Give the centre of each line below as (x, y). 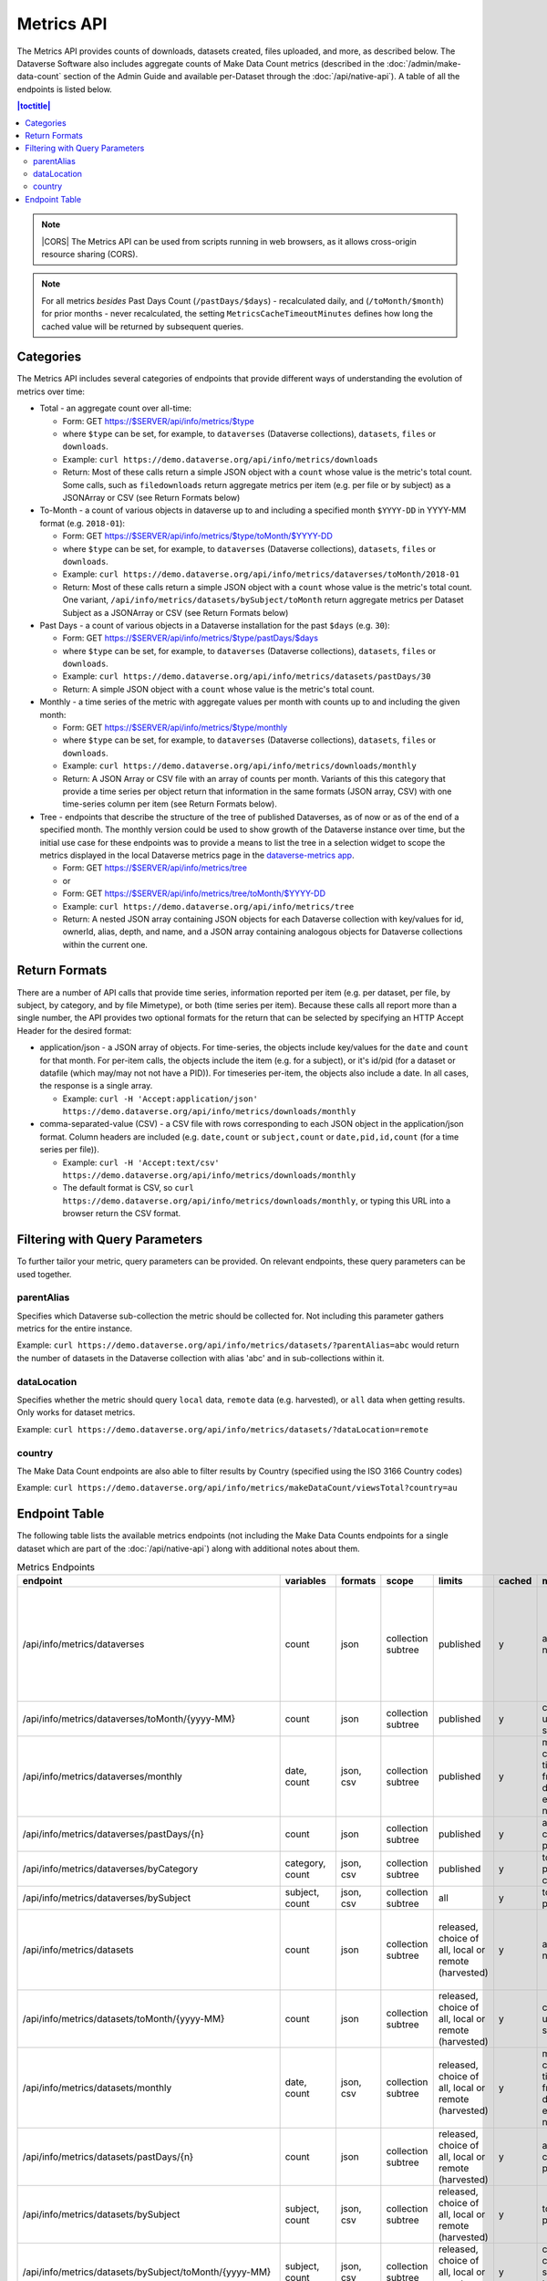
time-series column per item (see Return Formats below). (170, 804)
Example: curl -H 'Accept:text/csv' (141, 1162)
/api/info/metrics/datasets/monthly (97, 2088)
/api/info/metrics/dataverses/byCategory (110, 1869)
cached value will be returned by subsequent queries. (143, 326)
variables (306, 1581)
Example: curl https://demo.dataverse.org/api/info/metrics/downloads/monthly (239, 766)
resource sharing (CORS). (90, 255)
